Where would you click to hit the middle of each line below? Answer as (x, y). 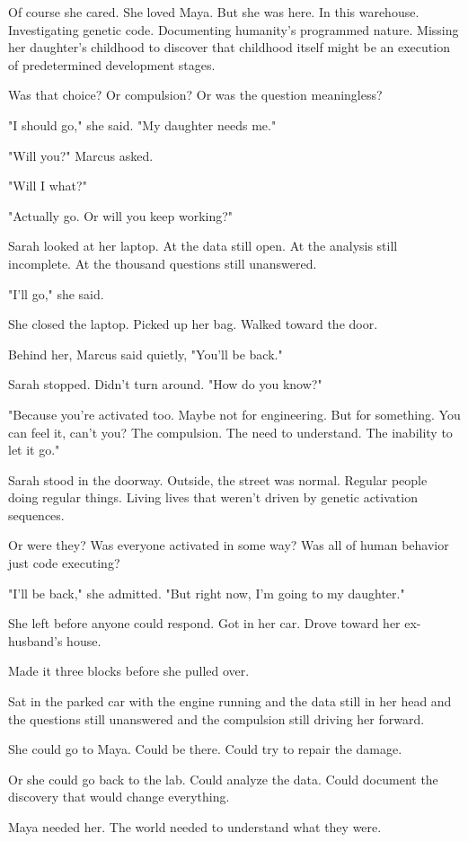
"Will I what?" (48, 186)
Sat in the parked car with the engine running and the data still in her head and (230, 701)
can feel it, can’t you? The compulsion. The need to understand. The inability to (230, 432)
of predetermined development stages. (112, 64)
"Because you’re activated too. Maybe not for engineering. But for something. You (234, 414)
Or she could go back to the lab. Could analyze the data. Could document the (223, 779)
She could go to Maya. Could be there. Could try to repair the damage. (205, 749)
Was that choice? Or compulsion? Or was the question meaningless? (195, 95)
